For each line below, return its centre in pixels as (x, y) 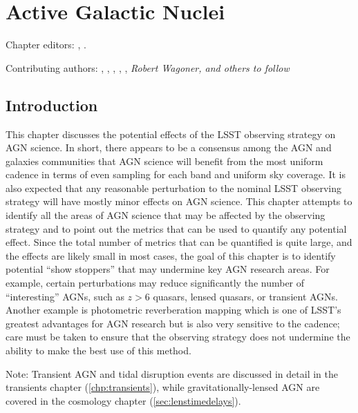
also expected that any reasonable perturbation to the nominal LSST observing (173, 188)
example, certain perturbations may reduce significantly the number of (155, 283)
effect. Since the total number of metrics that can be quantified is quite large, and (179, 242)
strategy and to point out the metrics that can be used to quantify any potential (176, 228)
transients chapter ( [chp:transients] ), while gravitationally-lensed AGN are (163, 387)
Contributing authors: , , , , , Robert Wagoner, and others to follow (148, 67)
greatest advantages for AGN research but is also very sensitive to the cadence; (173, 323)
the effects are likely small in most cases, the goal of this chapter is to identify (171, 255)
